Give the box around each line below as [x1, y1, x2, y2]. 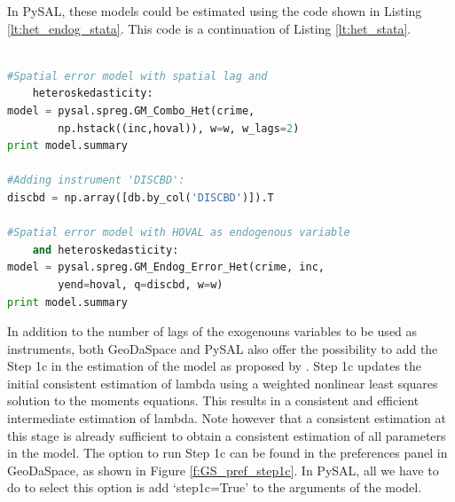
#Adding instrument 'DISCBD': [7, 174, 185, 187]
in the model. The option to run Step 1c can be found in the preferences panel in [7, 443, 448, 462]
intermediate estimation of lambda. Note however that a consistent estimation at [7, 409, 447, 427]
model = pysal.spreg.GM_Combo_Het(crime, [7, 104, 255, 117]
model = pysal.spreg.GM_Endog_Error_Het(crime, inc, [7, 261, 325, 274]
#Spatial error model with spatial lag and [7, 69, 268, 82]
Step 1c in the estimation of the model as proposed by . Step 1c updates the [7, 357, 422, 375]
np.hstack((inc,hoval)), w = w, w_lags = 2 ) [58, 122, 300, 135]
